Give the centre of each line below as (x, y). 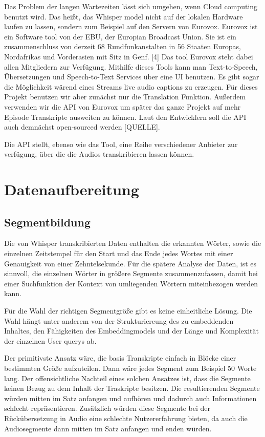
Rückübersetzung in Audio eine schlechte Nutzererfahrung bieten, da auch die (126, 418)
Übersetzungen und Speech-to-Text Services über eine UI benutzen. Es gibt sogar (132, 77)
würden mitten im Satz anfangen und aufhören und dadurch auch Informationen (130, 398)
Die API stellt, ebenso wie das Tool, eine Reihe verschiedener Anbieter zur (121, 144)
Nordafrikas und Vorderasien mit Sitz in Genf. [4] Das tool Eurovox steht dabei (129, 56)
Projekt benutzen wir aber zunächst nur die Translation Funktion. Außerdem (125, 97)
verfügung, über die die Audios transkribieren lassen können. (99, 154)
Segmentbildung (48, 222)
